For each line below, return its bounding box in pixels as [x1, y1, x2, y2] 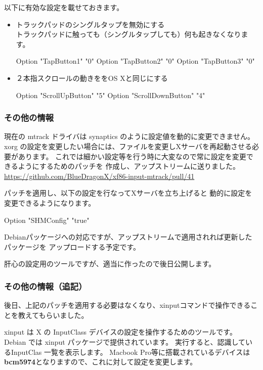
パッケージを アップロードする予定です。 [4, 241, 140, 252]
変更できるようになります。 [4, 197, 96, 208]
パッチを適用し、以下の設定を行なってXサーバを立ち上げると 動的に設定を [4, 188, 252, 198]
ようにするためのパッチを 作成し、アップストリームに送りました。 [18, 161, 240, 171]
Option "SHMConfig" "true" [4, 214, 90, 225]
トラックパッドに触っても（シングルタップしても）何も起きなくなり [16, 29, 241, 39]
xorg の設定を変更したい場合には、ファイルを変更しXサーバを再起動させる [4, 141, 252, 151]
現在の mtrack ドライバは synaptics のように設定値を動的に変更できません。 [4, 131, 254, 142]
